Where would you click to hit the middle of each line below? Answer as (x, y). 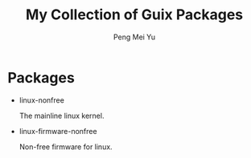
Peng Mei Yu (134, 37)
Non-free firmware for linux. (66, 147)
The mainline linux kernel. (62, 115)
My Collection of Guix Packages (134, 15)
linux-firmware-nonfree (58, 131)
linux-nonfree (42, 100)
